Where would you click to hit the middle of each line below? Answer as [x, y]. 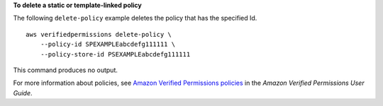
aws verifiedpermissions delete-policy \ [99, 34]
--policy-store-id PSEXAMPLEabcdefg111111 [115, 54]
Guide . [23, 93]
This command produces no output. [66, 70]
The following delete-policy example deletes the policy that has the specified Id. [135, 18]
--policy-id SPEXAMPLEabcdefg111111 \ [108, 45]
